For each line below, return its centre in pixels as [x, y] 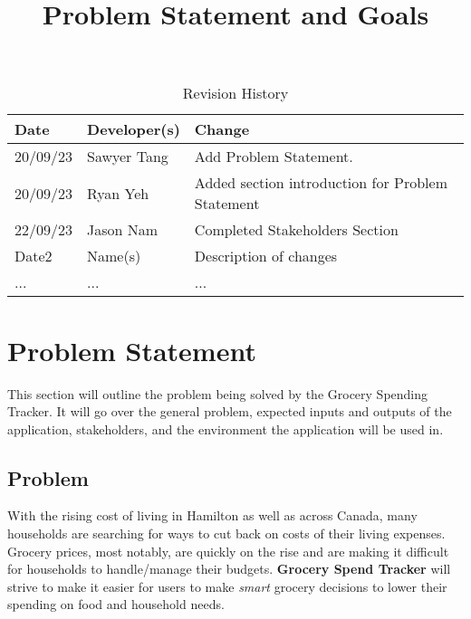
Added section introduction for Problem [321, 183]
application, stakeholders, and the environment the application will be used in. [226, 429]
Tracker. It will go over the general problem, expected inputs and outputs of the [230, 411]
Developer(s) [134, 129]
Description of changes [266, 256]
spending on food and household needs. [116, 604]
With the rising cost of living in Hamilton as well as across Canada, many [212, 515]
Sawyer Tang [128, 157]
